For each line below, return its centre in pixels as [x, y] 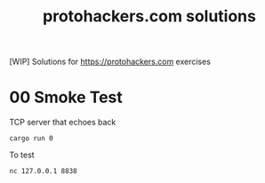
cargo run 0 [31, 139]
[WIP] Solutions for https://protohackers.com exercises [110, 62]
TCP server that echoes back [63, 123]
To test [22, 155]
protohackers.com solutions [149, 16]
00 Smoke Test [66, 97]
